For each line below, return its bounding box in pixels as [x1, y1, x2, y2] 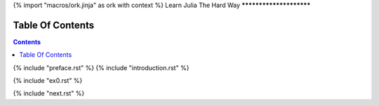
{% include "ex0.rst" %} [13, 77, 83, 85]
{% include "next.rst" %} [13, 89, 85, 98]
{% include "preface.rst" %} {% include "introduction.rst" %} [13, 63, 189, 72]
